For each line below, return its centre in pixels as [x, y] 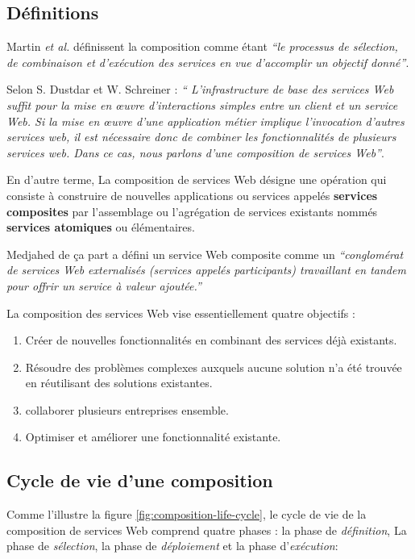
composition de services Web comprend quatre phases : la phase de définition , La [207, 530]
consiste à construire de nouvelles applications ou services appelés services [192, 195]
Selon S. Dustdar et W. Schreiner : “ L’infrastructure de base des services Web [200, 89]
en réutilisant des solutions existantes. [119, 383]
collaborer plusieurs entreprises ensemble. [127, 409]
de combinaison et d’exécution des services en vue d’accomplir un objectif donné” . [208, 62]
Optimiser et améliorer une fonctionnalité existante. [153, 437]
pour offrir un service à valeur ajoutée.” [104, 285]
